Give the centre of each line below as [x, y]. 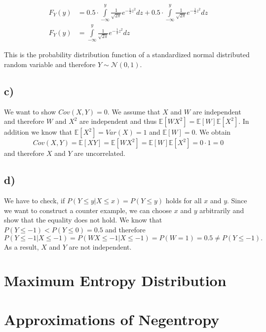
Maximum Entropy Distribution [115, 280]
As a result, [21, 246]
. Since [237, 201]
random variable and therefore [50, 64]
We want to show [30, 111]
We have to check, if [35, 201]
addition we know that [38, 132]
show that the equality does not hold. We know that [83, 220]
